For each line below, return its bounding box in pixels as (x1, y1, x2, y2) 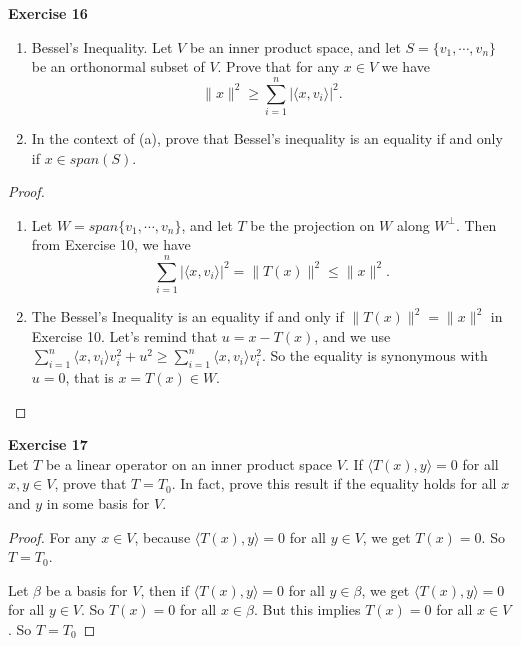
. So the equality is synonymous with (261, 345, 488, 366)
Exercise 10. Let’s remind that (31, 325, 218, 346)
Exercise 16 (8, 3, 88, 23)
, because (134, 526, 191, 547)
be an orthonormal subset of (31, 56, 205, 77)
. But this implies (253, 599, 361, 620)
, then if (140, 579, 189, 600)
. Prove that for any (217, 56, 340, 77)
